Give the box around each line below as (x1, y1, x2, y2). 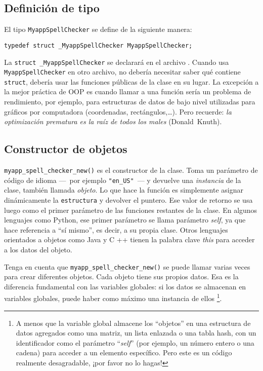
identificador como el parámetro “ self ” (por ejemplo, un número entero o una (16, 337, 254, 348)
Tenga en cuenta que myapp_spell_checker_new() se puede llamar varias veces (4, 261, 250, 272)
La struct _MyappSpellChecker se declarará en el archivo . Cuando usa (4, 56, 229, 67)
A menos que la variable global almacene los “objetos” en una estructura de (16, 317, 251, 328)
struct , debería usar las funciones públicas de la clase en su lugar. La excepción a (4, 76, 259, 87)
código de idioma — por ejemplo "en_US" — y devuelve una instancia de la (4, 174, 241, 185)
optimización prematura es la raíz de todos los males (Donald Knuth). (4, 116, 222, 127)
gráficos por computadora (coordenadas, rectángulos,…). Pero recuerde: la (4, 106, 232, 117)
